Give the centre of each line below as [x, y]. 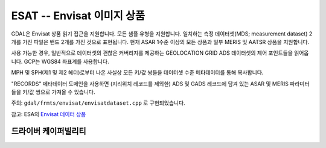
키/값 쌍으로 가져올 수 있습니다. [59, 92]
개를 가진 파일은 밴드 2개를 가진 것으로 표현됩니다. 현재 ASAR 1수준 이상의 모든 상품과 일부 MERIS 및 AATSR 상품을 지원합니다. [160, 42]
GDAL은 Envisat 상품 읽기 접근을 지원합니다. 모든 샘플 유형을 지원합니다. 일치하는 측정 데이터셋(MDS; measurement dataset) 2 [162, 34]
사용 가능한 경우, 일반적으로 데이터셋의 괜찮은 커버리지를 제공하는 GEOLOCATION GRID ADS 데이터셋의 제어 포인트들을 [152, 53]
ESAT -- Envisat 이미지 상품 [78, 16]
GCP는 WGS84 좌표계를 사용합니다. [66, 61]
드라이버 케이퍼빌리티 [49, 131]
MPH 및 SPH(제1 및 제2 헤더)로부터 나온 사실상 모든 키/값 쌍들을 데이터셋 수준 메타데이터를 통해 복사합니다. [137, 73]
